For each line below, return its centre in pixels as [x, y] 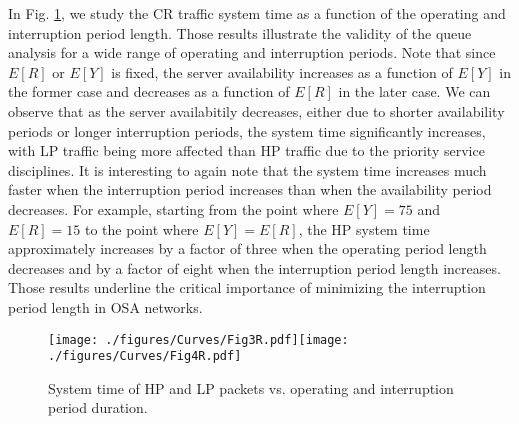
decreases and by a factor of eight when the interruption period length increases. [254, 267]
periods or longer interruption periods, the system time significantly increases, [247, 130]
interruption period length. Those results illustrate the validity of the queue [240, 32]
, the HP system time [364, 228]
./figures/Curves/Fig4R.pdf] [145, 356]
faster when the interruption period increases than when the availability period [250, 189]
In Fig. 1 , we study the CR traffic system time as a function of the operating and [257, 13]
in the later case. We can [414, 91]
